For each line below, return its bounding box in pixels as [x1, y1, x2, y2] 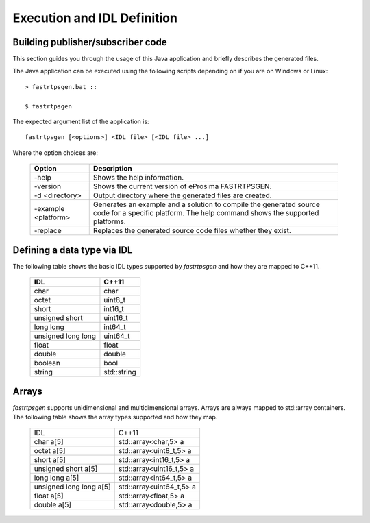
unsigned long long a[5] [34, 482, 111, 491]
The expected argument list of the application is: [12, 117, 150, 126]
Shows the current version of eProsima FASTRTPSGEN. [92, 182, 272, 191]
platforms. [92, 217, 126, 226]
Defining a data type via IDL [12, 244, 133, 256]
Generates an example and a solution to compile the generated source [92, 199, 320, 209]
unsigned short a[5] [34, 464, 98, 474]
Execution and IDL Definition [12, 10, 178, 25]
